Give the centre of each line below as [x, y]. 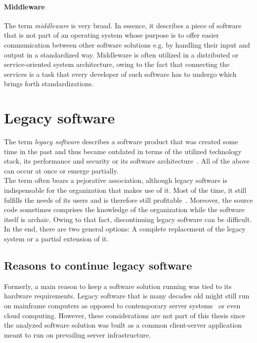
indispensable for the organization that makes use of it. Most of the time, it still [125, 190]
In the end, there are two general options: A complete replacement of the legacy [125, 229]
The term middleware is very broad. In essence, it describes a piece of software [123, 25]
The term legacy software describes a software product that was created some [121, 142]
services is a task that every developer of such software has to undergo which [120, 74]
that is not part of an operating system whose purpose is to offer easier [112, 35]
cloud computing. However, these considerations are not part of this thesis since [125, 315]
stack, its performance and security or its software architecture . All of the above [127, 161]
